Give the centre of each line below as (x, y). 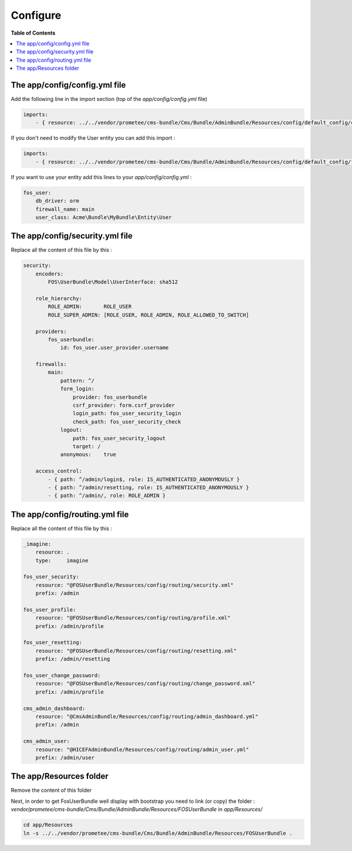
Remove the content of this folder (51, 791)
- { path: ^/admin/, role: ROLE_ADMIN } (107, 496)
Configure (36, 15)
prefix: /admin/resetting (73, 659)
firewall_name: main (65, 209)
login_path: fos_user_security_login (127, 413)
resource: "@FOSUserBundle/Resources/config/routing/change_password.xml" (145, 684)
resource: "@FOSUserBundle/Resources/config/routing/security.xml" (135, 585)
